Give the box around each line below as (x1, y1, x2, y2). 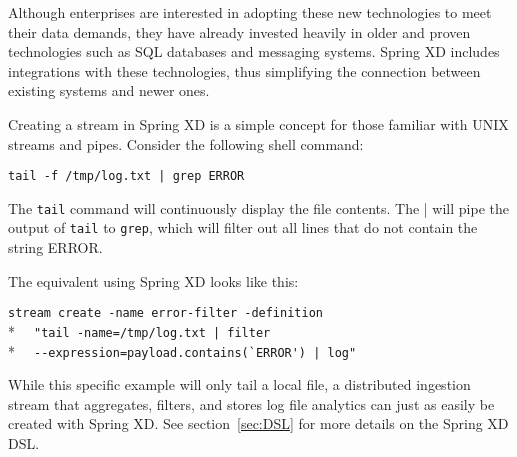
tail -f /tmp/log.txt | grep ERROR (8, 169, 245, 184)
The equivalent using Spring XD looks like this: (8, 270, 299, 291)
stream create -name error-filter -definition (8, 306, 323, 321)
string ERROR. (8, 237, 103, 258)
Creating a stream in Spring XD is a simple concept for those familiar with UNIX (8, 113, 509, 134)
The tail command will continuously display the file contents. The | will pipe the (8, 197, 509, 218)
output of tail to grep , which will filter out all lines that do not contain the (8, 217, 478, 238)
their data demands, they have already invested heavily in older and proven (8, 21, 471, 42)
